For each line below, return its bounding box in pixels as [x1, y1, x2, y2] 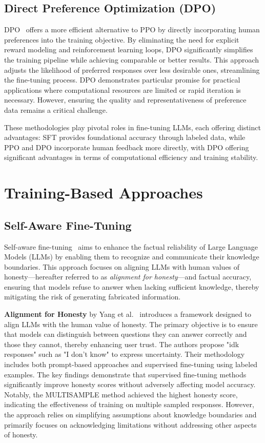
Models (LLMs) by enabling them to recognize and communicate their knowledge [4, 251, 259, 262]
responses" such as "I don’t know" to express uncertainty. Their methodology [4, 349, 245, 359]
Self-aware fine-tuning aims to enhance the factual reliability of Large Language [4, 241, 258, 252]
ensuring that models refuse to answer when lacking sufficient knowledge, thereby [4, 281, 259, 292]
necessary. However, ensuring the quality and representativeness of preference [4, 94, 247, 105]
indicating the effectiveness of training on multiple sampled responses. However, [4, 399, 254, 410]
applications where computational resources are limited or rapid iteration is [4, 84, 241, 95]
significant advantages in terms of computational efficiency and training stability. [4, 152, 258, 163]
